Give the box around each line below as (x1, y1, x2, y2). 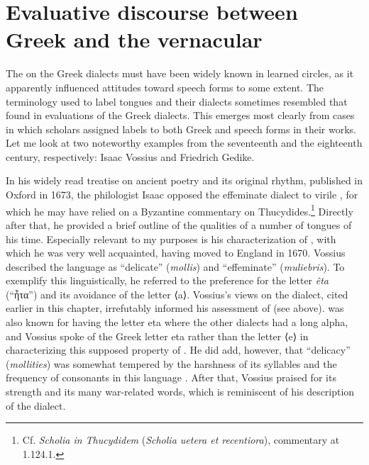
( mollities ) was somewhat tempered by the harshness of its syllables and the (6, 356, 337, 371)
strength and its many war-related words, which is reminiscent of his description (6, 384, 355, 399)
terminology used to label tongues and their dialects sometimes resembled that (6, 94, 348, 108)
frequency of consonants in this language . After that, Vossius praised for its (6, 370, 336, 385)
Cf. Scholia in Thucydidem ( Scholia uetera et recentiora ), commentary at (22, 432, 340, 447)
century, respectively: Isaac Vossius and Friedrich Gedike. (6, 149, 255, 164)
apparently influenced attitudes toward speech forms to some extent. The (6, 79, 324, 94)
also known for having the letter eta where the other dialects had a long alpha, (6, 315, 348, 330)
